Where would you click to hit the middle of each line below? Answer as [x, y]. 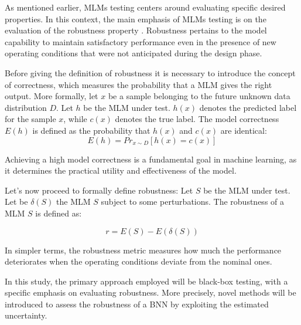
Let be [16, 202]
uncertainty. [26, 315]
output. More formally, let [52, 96]
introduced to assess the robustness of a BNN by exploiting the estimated [137, 304]
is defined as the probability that [91, 130]
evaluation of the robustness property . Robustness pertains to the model [136, 30]
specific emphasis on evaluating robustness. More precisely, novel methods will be [150, 292]
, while [75, 119]
